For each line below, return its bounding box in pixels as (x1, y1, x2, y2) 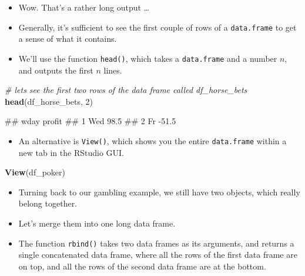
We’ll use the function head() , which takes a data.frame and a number (18, 52, 277, 64)
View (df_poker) (5, 166, 65, 178)
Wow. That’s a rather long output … (18, 1, 150, 13)
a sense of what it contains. (18, 32, 117, 45)
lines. (103, 64, 122, 76)
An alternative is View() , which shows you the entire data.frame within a (18, 134, 287, 147)
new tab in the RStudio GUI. (18, 146, 124, 158)
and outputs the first (18, 64, 93, 76)
